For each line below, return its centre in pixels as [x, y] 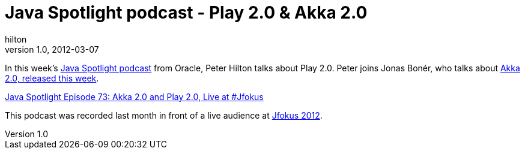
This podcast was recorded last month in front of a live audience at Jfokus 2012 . [164, 115]
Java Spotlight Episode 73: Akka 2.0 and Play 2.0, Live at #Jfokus [134, 96]
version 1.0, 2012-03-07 [52, 49]
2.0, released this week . [52, 78]
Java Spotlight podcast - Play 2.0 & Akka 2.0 [186, 13]
